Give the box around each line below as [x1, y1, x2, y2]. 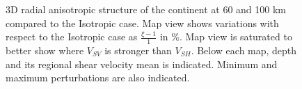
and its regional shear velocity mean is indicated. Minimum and [6, 56, 278, 71]
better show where [6, 43, 84, 58]
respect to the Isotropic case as [6, 29, 138, 44]
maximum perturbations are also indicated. [6, 70, 190, 85]
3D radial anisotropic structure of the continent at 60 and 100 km [6, 2, 287, 16]
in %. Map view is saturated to [159, 29, 292, 44]
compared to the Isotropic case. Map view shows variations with [6, 15, 279, 30]
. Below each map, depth [191, 43, 297, 58]
